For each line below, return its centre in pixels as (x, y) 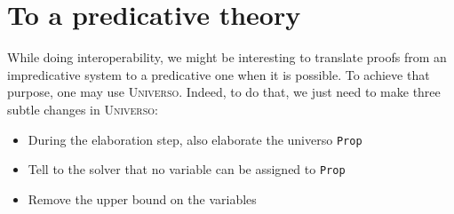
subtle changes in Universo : (83, 109)
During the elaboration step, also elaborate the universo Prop (195, 139)
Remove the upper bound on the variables (142, 198)
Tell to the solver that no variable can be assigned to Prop (187, 169)
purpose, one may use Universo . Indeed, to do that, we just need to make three (224, 92)
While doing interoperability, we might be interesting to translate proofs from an (227, 57)
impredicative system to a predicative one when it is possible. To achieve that (219, 74)
